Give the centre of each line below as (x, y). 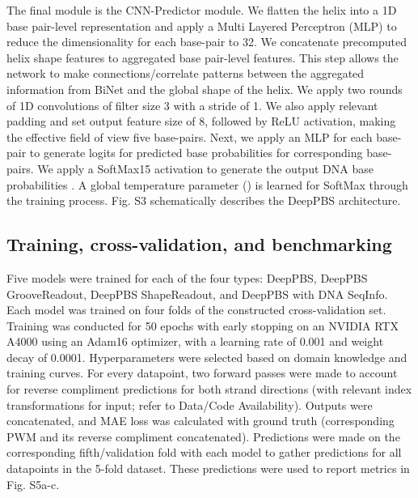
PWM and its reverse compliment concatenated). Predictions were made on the (203, 436)
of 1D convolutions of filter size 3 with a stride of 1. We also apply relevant (192, 105)
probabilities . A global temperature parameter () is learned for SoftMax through (207, 184)
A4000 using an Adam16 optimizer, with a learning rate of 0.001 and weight (195, 341)
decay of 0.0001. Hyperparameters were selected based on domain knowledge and (207, 357)
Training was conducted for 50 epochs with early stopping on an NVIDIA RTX (203, 325)
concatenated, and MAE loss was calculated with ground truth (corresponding (201, 421)
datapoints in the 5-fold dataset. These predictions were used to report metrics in (208, 468)
